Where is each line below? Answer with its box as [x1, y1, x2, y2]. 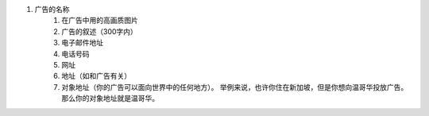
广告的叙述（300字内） [61, 26, 138, 36]
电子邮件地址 [61, 38, 103, 48]
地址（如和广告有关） [61, 72, 131, 81]
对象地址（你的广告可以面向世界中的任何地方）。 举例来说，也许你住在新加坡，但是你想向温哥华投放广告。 [61, 82, 408, 91]
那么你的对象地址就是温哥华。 [61, 94, 159, 103]
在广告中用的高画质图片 [61, 16, 138, 25]
